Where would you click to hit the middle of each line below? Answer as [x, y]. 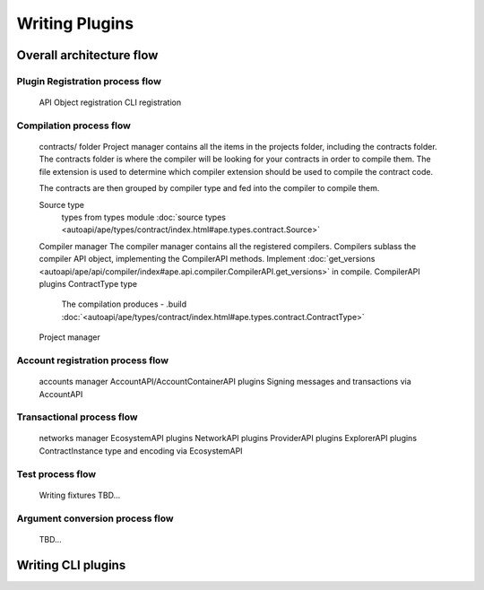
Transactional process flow [77, 417]
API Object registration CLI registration [110, 102]
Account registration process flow [93, 360]
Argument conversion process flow [95, 518]
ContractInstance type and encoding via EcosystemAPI [141, 451]
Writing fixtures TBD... [80, 495]
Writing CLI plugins [71, 565]
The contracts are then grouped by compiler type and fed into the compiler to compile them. [209, 188]
